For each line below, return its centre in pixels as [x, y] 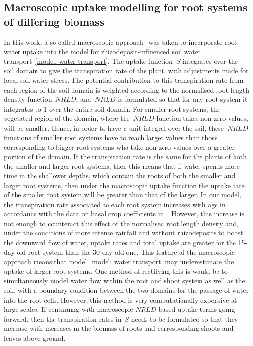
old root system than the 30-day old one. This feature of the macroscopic [126, 252]
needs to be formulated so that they [185, 318]
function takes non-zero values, [202, 118]
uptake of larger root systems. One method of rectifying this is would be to [116, 271]
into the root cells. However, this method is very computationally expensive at [121, 299]
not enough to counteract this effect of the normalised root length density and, [121, 223]
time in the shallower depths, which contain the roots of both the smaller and [120, 175]
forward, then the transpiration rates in [63, 318]
